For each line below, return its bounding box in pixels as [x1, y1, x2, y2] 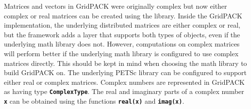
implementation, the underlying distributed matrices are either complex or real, [4, 20, 240, 30]
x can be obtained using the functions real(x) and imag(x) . [4, 96, 184, 106]
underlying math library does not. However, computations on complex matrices [4, 39, 240, 49]
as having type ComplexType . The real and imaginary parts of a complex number [4, 86, 244, 96]
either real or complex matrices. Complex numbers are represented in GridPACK [4, 77, 245, 87]
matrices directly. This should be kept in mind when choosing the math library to [4, 58, 247, 68]
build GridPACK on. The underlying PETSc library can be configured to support [4, 67, 247, 78]
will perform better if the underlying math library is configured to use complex [4, 48, 239, 58]
